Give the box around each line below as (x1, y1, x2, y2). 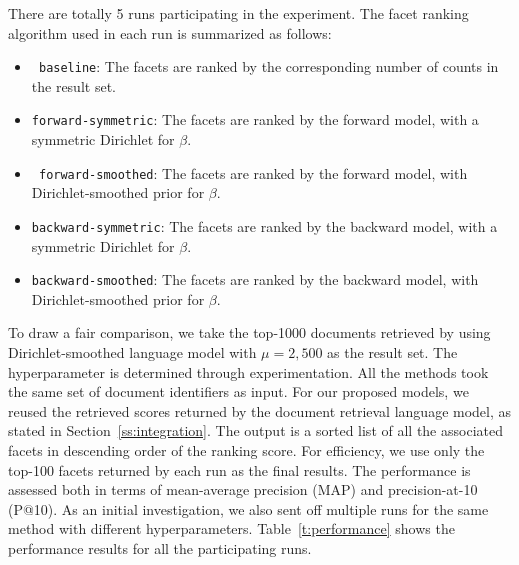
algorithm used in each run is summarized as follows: (8, 22, 332, 43)
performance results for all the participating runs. (8, 537, 312, 558)
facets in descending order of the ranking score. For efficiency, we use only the (8, 440, 485, 460)
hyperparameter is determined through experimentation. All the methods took (8, 361, 489, 382)
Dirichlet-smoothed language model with (8, 342, 257, 363)
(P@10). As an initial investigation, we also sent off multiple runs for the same (8, 498, 489, 519)
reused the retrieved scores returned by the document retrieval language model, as (8, 400, 512, 421)
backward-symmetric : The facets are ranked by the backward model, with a (31, 215, 498, 236)
